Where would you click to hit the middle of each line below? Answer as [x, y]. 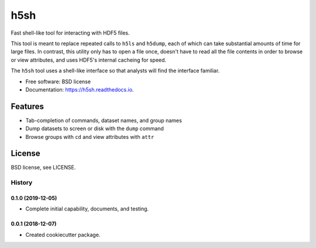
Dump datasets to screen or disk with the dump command [95, 128]
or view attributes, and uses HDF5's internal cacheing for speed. [89, 60]
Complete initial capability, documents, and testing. [87, 209]
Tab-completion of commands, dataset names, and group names [104, 120]
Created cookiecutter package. [63, 235]
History [22, 183]
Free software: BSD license [58, 81]
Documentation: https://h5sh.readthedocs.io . [80, 89]
